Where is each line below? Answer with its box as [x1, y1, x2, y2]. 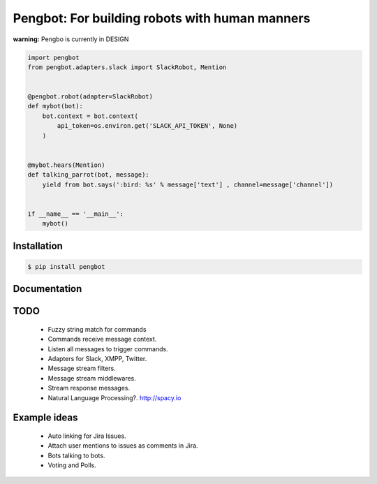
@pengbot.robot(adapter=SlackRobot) [27, 93, 154, 101]
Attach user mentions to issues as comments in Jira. [47, 441, 198, 450]
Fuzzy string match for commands [47, 325, 147, 333]
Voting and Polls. [47, 461, 97, 469]
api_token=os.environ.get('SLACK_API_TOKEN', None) [57, 122, 238, 130]
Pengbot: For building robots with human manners [13, 10, 311, 26]
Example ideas [13, 412, 78, 424]
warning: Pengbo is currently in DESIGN [13, 35, 129, 43]
